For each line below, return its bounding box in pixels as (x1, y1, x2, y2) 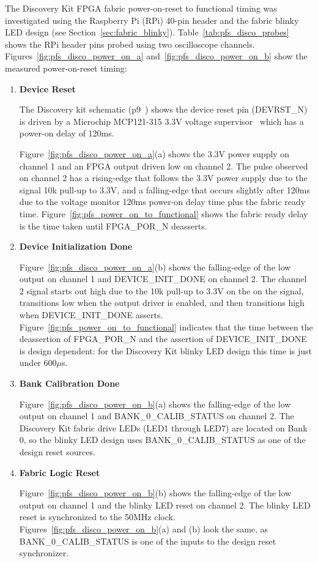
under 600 (19, 356, 57, 369)
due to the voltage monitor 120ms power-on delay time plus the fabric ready (19, 195, 306, 208)
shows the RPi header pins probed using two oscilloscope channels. (5, 37, 255, 50)
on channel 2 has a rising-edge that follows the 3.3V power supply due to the (19, 171, 308, 184)
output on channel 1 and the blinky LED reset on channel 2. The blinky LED (19, 498, 311, 511)
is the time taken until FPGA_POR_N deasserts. (19, 219, 207, 232)
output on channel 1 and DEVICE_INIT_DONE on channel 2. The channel (19, 272, 307, 285)
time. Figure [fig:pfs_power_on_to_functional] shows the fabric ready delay (19, 207, 308, 220)
